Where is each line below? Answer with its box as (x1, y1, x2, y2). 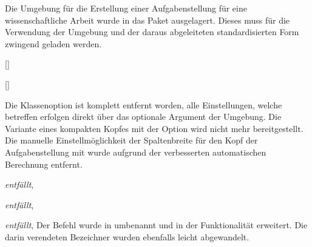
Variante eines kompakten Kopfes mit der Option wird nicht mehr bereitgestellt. (5, 122, 304, 134)
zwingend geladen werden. (5, 37, 102, 50)
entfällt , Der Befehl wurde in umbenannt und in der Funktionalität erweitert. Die (5, 219, 308, 231)
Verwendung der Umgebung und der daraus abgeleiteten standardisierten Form (5, 25, 299, 38)
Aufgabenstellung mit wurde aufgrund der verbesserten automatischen (5, 145, 266, 158)
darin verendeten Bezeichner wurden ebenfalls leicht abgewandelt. (5, 230, 249, 243)
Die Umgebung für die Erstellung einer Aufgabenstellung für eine (5, 2, 247, 14)
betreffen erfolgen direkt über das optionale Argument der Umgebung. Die (5, 110, 282, 123)
